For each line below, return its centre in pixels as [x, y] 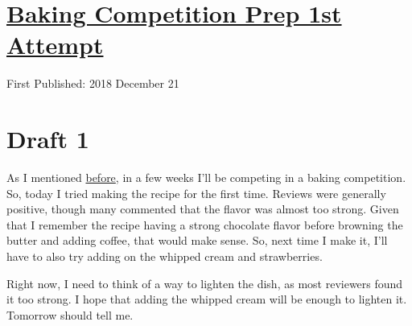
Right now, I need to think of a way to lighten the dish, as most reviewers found [205, 283]
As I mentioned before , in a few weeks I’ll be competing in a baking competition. [206, 177]
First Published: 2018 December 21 [93, 83]
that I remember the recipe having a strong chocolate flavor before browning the [205, 224]
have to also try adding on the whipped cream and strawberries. [165, 256]
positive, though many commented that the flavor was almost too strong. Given [203, 209]
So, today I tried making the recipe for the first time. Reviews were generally [196, 193]
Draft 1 [48, 139]
